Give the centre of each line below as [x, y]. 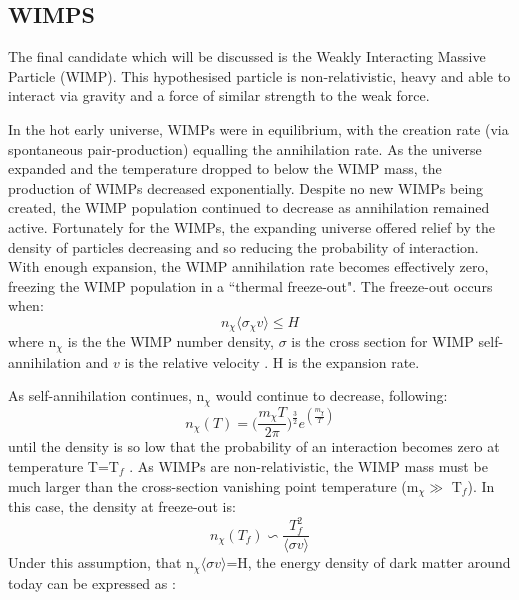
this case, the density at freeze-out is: [122, 506]
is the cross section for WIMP [382, 341]
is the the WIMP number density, [170, 341]
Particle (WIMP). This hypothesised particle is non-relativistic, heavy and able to [259, 75]
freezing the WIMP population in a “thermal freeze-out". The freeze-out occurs [250, 285]
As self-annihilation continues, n [106, 395]
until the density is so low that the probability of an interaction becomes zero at [254, 446]
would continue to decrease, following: [331, 395]
